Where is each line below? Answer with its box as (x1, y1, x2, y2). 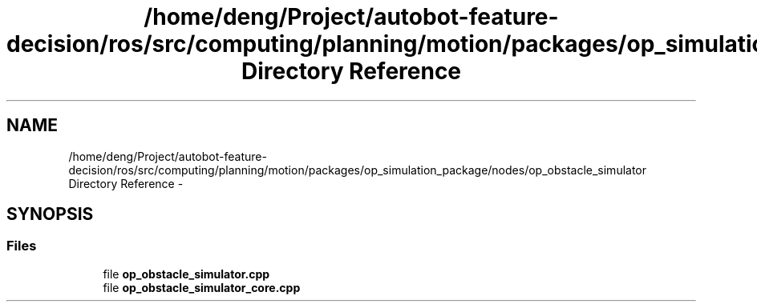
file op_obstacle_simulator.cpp (103, 266, 270, 281)
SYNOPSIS (6, 204, 94, 225)
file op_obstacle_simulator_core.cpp (103, 280, 301, 294)
